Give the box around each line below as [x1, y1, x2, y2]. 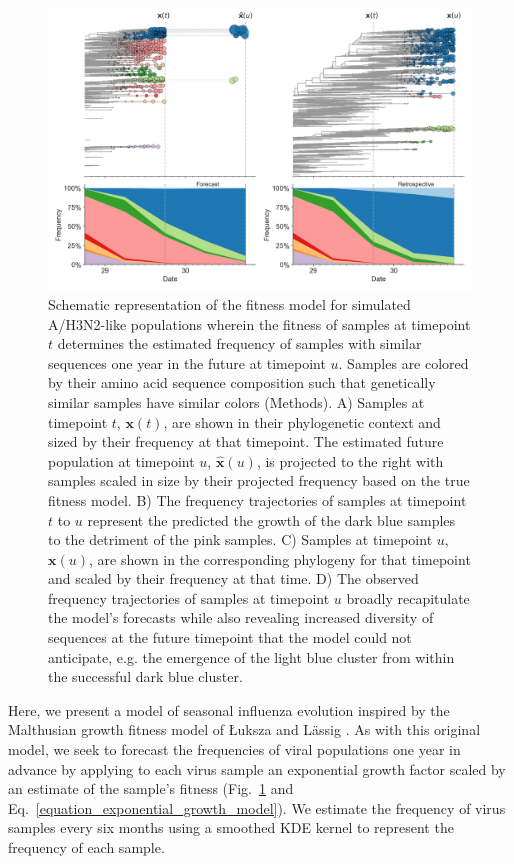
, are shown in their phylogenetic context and [163, 411, 441, 432]
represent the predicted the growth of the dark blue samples [87, 509, 456, 530]
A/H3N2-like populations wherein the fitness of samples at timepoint [48, 313, 471, 334]
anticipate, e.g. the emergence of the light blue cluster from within [48, 646, 455, 667]
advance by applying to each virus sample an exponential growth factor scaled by [8, 758, 506, 779]
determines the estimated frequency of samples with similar [57, 333, 422, 354]
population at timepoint [48, 450, 195, 471]
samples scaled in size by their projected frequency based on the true [48, 470, 470, 491]
